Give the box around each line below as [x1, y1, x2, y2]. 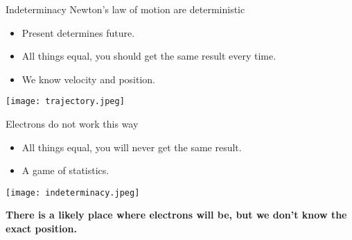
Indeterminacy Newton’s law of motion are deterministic [6, 2, 245, 16]
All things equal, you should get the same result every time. [21, 49, 276, 63]
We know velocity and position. [21, 71, 156, 86]
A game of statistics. [21, 163, 109, 178]
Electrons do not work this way [6, 117, 139, 131]
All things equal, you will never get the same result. [21, 139, 242, 154]
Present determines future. [21, 25, 135, 40]
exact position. [6, 221, 77, 236]
